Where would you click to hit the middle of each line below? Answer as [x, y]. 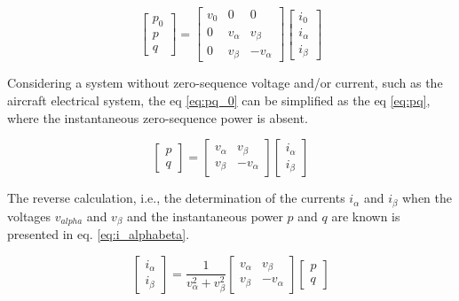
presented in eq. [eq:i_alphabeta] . [99, 234]
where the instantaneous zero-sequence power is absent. [158, 117]
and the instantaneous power [205, 216]
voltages [29, 216]
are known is [366, 216]
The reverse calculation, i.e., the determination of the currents [176, 198]
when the [427, 198]
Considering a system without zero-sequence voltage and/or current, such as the [225, 83]
